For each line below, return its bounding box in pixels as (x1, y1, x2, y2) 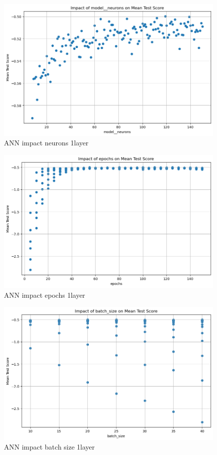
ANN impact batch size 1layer (4, 442, 95, 452)
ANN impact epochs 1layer (4, 289, 85, 300)
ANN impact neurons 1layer (4, 137, 89, 148)
